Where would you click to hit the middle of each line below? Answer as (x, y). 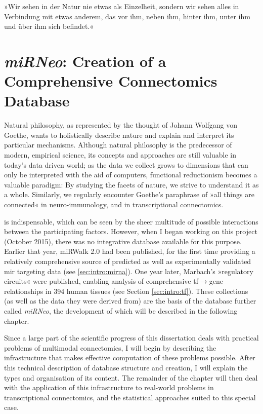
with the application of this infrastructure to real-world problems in (109, 387)
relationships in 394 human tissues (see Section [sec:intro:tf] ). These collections (126, 291)
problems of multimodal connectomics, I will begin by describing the (110, 347)
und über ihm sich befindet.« (49, 26)
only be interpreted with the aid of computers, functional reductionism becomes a (131, 175)
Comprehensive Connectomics (111, 81)
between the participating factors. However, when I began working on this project (131, 231)
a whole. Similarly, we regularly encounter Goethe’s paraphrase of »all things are (129, 194)
